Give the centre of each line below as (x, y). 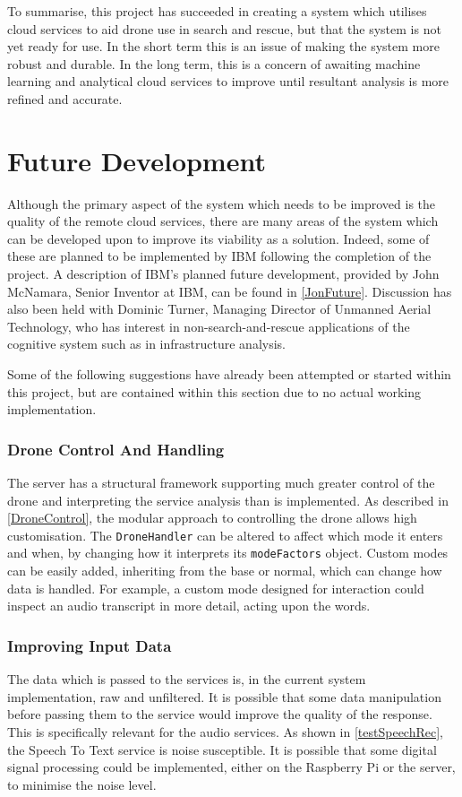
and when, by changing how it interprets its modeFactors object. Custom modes (228, 553)
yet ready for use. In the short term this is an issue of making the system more (223, 46)
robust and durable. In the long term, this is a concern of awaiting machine (214, 63)
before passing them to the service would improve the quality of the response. (220, 714)
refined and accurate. (65, 98)
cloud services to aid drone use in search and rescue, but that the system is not (224, 28)
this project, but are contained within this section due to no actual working (214, 391)
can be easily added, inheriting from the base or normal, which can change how (225, 571)
